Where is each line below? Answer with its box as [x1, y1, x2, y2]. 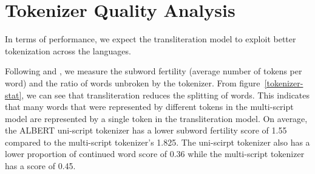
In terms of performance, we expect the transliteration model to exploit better [5, 33, 296, 45]
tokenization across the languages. [5, 44, 131, 57]
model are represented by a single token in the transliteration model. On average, [5, 112, 308, 124]
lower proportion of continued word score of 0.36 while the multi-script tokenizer [5, 147, 305, 160]
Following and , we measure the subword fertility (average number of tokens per [5, 65, 302, 77]
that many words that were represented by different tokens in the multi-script [5, 100, 294, 113]
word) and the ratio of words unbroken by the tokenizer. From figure [5, 76, 260, 89]
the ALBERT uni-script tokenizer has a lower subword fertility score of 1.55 [5, 124, 287, 137]
